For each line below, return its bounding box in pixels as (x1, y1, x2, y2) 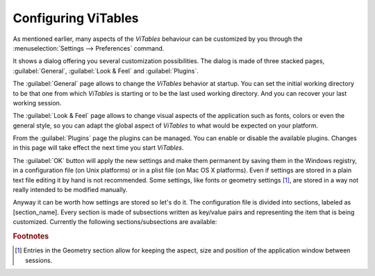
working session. (12, 98, 62, 107)
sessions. (25, 256, 53, 264)
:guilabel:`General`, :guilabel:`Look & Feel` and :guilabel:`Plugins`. (12, 67, 199, 75)
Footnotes (12, 231, 49, 241)
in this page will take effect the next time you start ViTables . (12, 144, 184, 152)
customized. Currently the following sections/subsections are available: (12, 218, 217, 226)
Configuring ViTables (12, 10, 139, 26)
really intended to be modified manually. (12, 186, 128, 194)
